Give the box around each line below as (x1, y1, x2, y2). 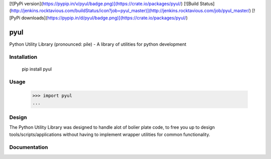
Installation (9, 53, 38, 60)
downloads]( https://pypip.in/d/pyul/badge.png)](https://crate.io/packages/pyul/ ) (21, 15, 188, 21)
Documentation (9, 144, 48, 151)
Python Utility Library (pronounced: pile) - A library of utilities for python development (9, 41, 187, 47)
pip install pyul (22, 66, 52, 72)
